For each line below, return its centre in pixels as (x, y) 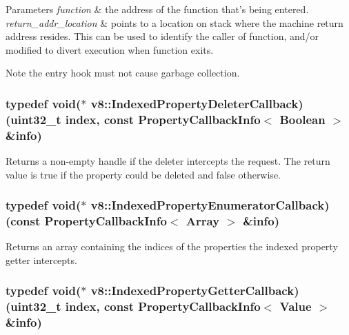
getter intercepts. (41, 260)
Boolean (302, 119)
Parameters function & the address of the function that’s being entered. (157, 9)
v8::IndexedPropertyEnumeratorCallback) (210, 205)
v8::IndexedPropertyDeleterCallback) (197, 103)
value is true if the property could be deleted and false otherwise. (143, 174)
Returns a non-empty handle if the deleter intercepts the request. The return (168, 161)
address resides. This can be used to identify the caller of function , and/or (162, 36)
